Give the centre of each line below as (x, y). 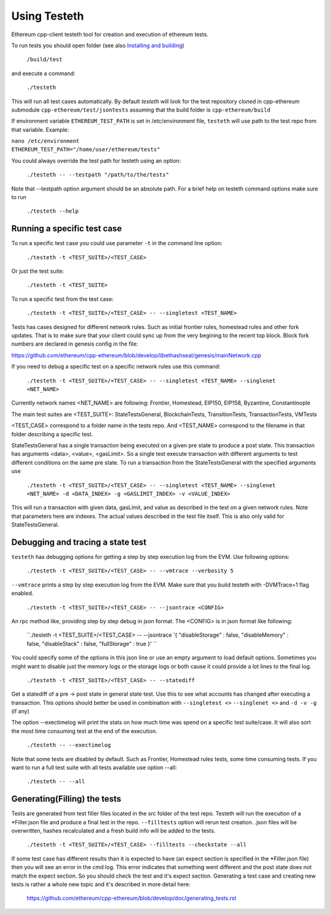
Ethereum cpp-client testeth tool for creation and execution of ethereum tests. (110, 34)
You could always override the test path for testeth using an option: (96, 161)
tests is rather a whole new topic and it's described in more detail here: (101, 884)
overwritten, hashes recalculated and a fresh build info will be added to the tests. (113, 831)
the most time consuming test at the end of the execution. (84, 731)
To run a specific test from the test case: (63, 299)
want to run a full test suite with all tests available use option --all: (94, 768)
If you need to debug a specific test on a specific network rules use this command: (116, 366)
